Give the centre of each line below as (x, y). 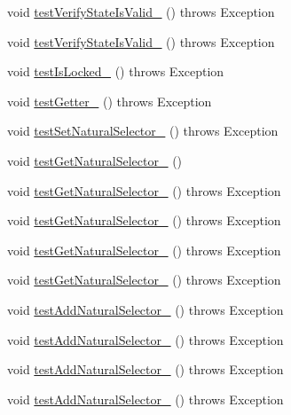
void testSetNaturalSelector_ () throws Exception (143, 131)
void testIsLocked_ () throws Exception (116, 71)
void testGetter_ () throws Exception (110, 101)
